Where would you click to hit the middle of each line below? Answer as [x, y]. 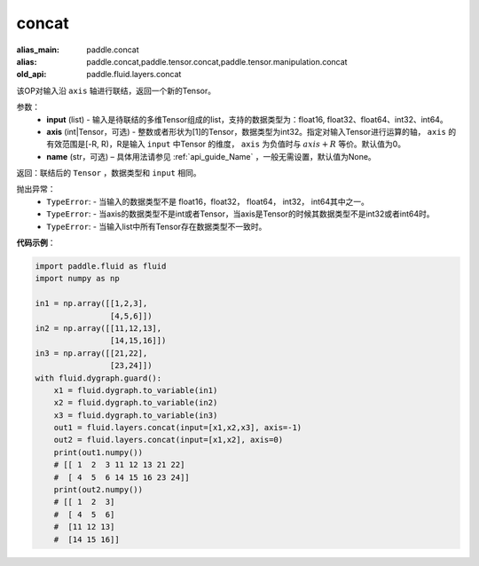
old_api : [31, 75]
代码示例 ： [36, 243]
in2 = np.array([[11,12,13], [98, 328]
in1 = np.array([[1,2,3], [91, 303]
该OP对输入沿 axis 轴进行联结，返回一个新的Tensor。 [116, 90]
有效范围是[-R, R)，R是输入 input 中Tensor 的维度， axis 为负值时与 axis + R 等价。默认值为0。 [226, 144]
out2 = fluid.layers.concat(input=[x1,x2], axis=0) [169, 440]
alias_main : [38, 50]
